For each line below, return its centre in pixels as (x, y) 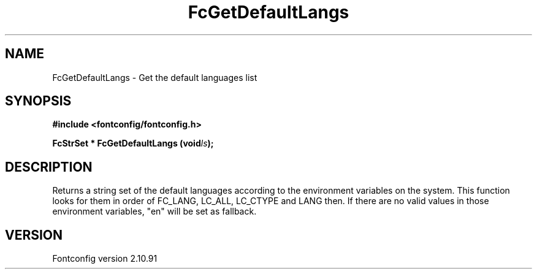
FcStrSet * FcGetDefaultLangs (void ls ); (133, 143)
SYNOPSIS (38, 101)
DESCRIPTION (49, 167)
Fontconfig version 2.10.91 (105, 259)
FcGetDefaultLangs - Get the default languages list (155, 77)
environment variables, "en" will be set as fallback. (154, 211)
